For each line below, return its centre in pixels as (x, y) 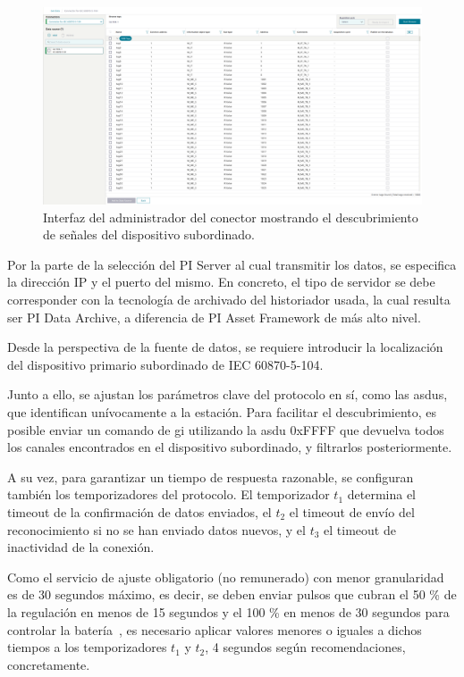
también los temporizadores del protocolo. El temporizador (169, 494)
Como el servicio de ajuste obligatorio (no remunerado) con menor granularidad (226, 577)
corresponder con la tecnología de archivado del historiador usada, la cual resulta (229, 300)
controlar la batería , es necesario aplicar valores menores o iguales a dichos (215, 629)
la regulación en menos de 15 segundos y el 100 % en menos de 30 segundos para (228, 611)
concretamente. (49, 664)
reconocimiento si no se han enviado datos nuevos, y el (156, 529)
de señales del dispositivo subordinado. (149, 234)
